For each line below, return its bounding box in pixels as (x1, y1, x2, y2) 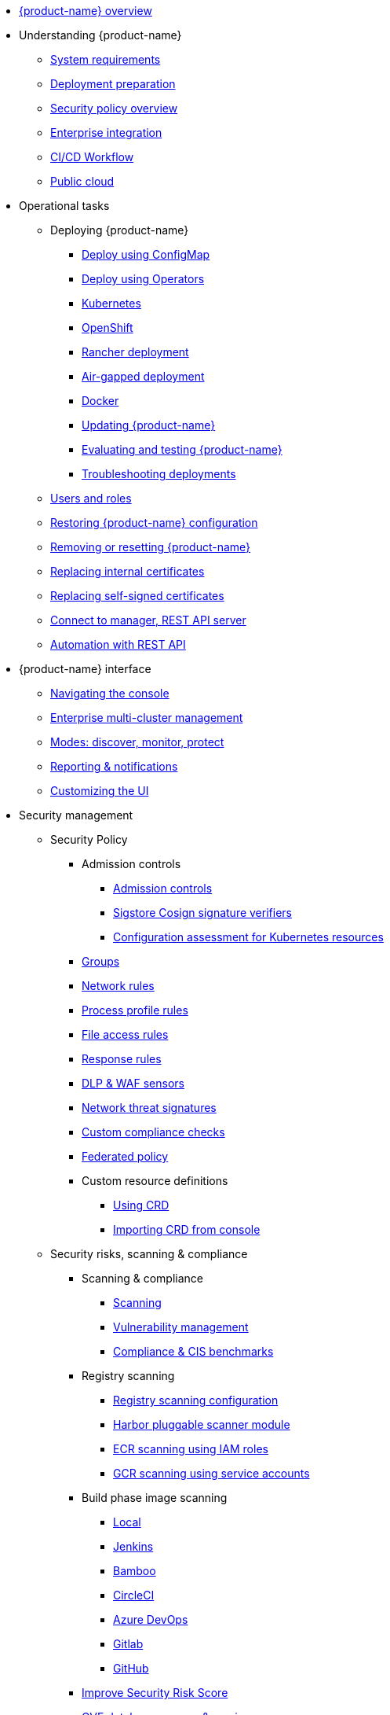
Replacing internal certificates (50, 565, 205, 578)
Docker (82, 394, 119, 407)
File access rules (82, 1028, 169, 1041)
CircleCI (113, 1588, 155, 1602)
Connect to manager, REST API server (50, 613, 246, 627)
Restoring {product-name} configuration (50, 516, 258, 529)
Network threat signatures (82, 1101, 217, 1114)
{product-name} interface (19, 662, 151, 675)
